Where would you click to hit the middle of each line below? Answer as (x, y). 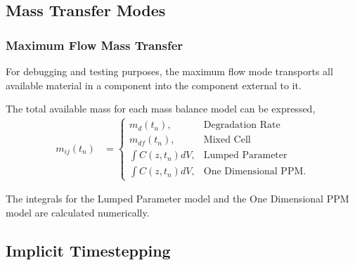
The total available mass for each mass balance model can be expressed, (161, 109)
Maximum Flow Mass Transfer (95, 45)
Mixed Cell (227, 140)
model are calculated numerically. (78, 213)
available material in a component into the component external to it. (154, 85)
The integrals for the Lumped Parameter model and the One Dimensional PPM (177, 199)
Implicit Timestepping (88, 250)
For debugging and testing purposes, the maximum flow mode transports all (169, 71)
